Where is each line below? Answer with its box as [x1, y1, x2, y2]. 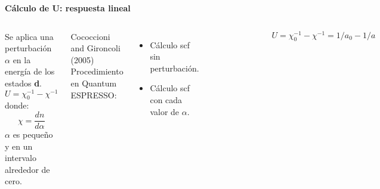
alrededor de [5, 163, 50, 175]
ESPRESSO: [70, 88, 117, 101]
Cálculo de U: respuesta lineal [5, 2, 131, 14]
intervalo [5, 151, 36, 164]
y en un [5, 140, 33, 152]
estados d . [5, 76, 42, 89]
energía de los [5, 65, 55, 78]
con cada [150, 93, 183, 106]
